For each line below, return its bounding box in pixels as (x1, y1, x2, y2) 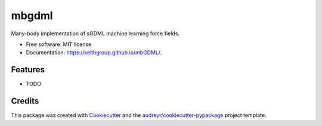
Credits (11, 96, 39, 106)
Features (11, 64, 45, 75)
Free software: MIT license (26, 41, 92, 48)
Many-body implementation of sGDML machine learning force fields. (11, 30, 180, 37)
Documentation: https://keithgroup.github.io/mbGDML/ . (26, 49, 162, 56)
